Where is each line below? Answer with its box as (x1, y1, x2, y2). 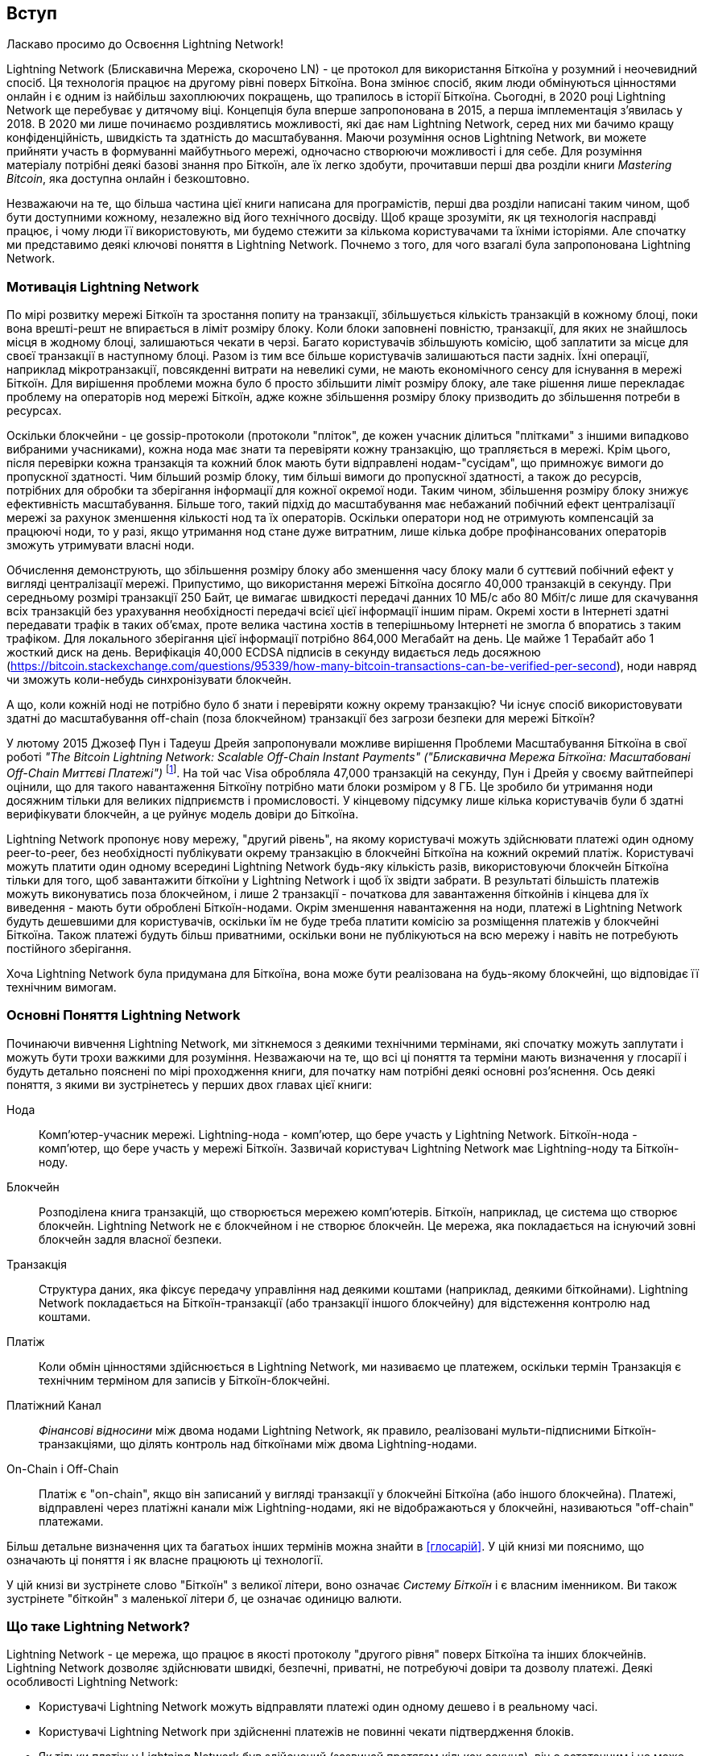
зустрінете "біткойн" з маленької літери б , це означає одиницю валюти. (6, 1591, 403, 1605)
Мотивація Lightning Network (6, 278, 200, 295)
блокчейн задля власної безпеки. (39, 1232, 222, 1246)
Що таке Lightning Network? (6, 1617, 190, 1634)
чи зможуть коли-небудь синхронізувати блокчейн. (6, 673, 291, 687)
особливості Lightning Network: (6, 1675, 179, 1689)
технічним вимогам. (6, 979, 117, 994)
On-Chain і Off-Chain (6, 1461, 119, 1476)
